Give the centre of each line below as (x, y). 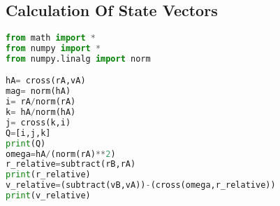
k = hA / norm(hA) (41, 112)
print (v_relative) (48, 196)
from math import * (51, 38)
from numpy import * (53, 49)
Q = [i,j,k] (28, 133)
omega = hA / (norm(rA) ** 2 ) (61, 154)
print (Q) (26, 143)
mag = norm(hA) (38, 91)
